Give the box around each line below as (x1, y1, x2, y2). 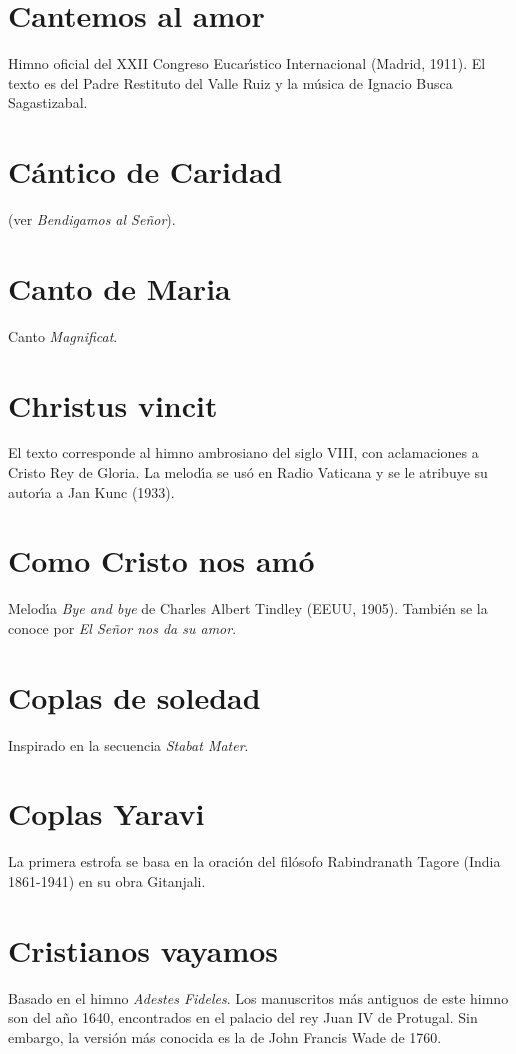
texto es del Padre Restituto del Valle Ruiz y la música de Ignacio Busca (8, 72, 453, 93)
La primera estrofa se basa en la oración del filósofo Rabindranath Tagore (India (8, 851, 501, 872)
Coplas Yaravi (8, 793, 205, 834)
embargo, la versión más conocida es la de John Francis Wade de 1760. (8, 1026, 442, 1047)
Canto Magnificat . (8, 325, 118, 346)
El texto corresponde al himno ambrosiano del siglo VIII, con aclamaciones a (8, 442, 479, 463)
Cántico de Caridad (8, 151, 283, 192)
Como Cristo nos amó (8, 540, 315, 581)
